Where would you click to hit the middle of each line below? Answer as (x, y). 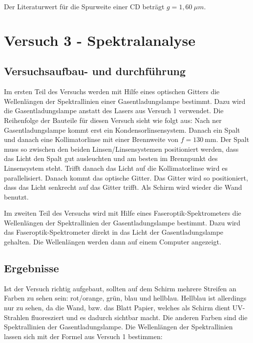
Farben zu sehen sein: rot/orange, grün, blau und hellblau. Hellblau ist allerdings (125, 298)
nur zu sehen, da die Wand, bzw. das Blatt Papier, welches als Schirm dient (117, 308)
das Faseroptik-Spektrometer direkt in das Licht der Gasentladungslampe (114, 232)
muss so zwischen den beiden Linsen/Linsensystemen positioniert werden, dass (121, 149)
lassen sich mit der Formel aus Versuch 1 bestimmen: (83, 336)
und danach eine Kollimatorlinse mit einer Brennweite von (91, 139)
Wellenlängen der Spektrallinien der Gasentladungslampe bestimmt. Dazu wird (122, 222)
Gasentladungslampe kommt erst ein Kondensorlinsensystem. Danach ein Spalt (122, 130)
